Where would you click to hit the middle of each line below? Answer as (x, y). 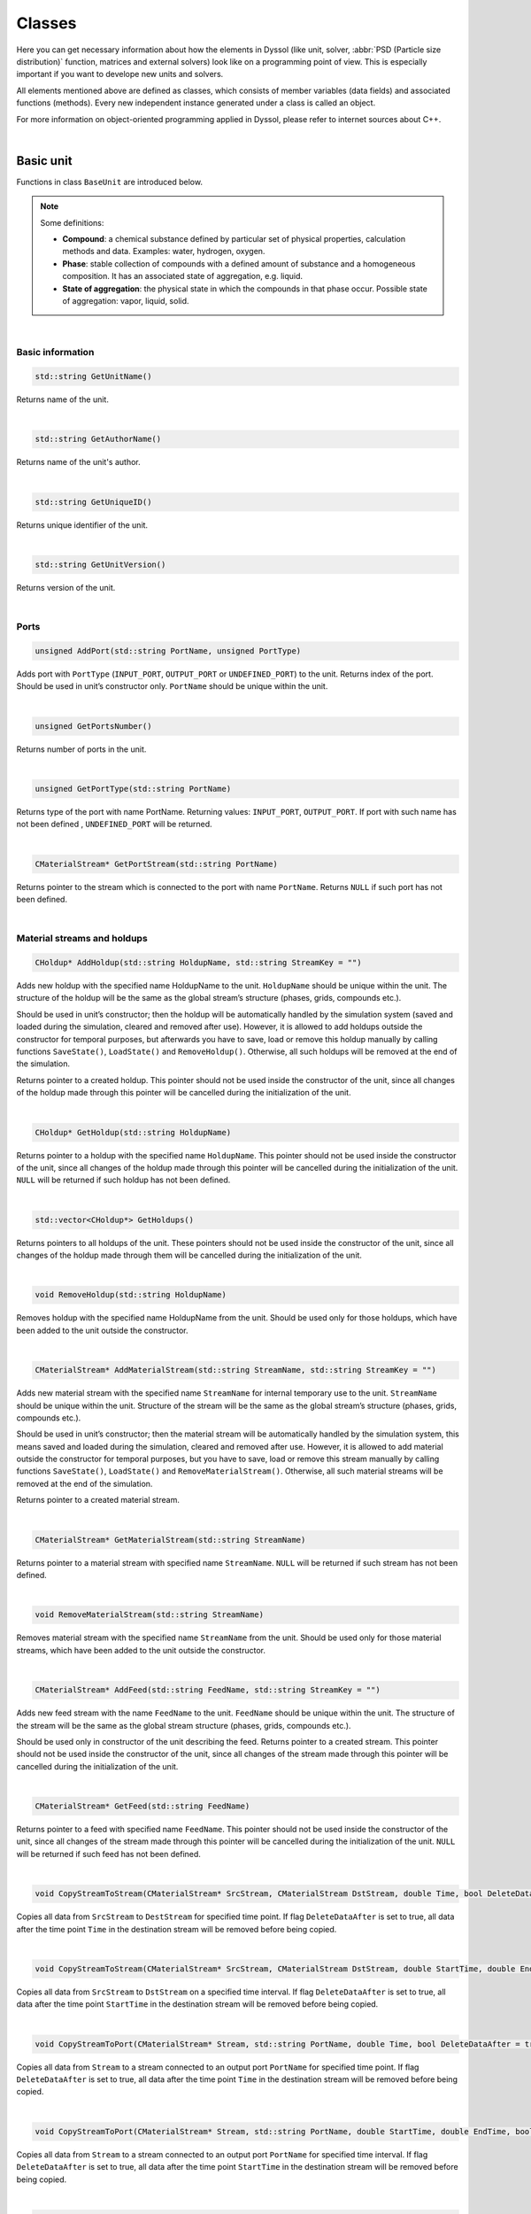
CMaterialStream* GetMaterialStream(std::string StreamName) (170, 1540)
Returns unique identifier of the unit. (82, 525)
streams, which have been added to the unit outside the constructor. (141, 1650)
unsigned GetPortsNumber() (93, 726)
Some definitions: (72, 222)
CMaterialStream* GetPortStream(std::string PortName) (156, 864)
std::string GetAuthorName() (98, 439)
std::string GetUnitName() (93, 376)
